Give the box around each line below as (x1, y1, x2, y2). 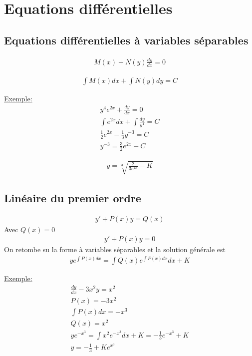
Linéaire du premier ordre (4, 190, 141, 205)
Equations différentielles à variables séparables (4, 32, 249, 47)
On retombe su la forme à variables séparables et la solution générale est (4, 244, 226, 255)
